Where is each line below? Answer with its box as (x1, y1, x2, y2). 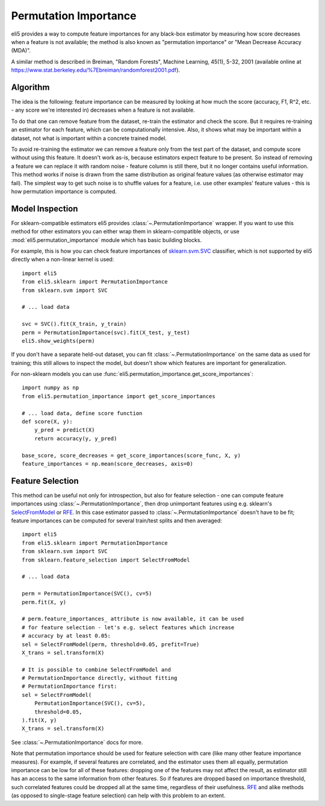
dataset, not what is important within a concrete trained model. (11, 135, 167, 142)
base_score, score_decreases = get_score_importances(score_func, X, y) (22, 452, 241, 459)
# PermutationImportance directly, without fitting (22, 674, 178, 682)
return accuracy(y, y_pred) (34, 435, 117, 442)
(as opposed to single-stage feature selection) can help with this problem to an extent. (11, 792, 226, 799)
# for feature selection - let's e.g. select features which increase (22, 624, 235, 630)
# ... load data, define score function (22, 410, 143, 416)
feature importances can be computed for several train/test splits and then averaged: (11, 517, 222, 524)
